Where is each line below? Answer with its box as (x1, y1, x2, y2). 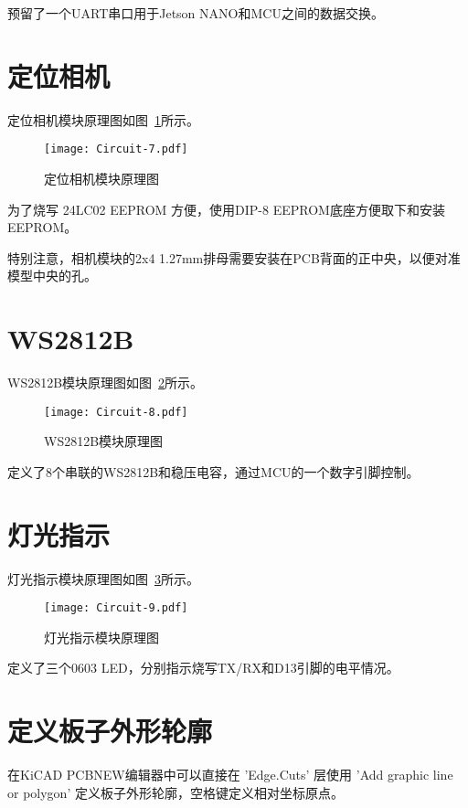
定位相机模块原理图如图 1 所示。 (7, 110, 199, 129)
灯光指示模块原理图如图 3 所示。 (7, 569, 199, 588)
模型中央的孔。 (7, 266, 97, 285)
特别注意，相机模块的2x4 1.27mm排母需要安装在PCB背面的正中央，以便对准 (7, 248, 461, 267)
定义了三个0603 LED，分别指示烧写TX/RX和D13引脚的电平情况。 (7, 658, 399, 677)
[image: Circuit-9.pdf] (44, 601, 188, 615)
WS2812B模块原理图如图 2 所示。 (7, 373, 204, 392)
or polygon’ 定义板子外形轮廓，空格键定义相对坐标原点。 (7, 782, 344, 802)
